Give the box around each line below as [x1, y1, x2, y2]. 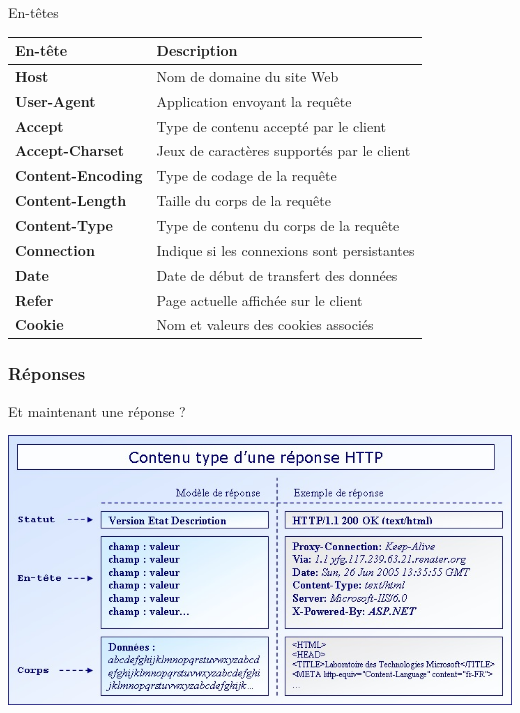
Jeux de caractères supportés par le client [156, 140, 411, 161]
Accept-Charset [15, 140, 125, 161]
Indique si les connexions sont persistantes [156, 239, 415, 260]
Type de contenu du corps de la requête [156, 215, 400, 235]
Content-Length [15, 190, 127, 211]
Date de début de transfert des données [156, 264, 398, 285]
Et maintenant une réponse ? [8, 400, 186, 421]
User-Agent [15, 90, 96, 111]
